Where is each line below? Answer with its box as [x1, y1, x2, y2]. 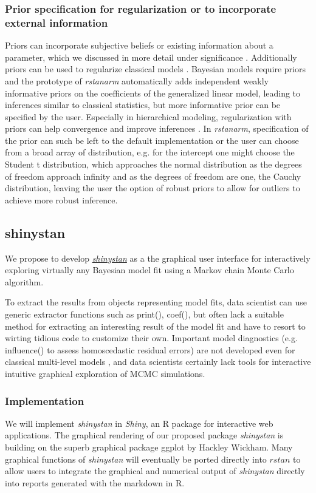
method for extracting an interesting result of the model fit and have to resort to [5, 319, 306, 332]
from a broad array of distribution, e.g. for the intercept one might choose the [5, 146, 295, 158]
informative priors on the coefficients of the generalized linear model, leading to [5, 86, 301, 99]
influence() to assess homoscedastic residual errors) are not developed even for [5, 343, 295, 356]
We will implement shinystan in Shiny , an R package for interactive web [5, 416, 273, 429]
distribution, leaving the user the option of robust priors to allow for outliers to [5, 182, 300, 194]
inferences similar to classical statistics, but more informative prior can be [5, 98, 281, 111]
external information [5, 15, 108, 30]
